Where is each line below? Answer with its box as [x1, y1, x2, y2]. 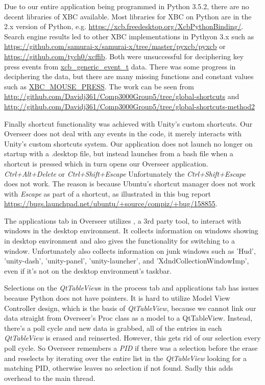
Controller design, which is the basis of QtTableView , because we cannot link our [4, 302, 256, 313]
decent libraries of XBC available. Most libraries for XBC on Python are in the [4, 11, 252, 21]
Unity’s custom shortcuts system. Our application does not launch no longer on [4, 138, 253, 149]
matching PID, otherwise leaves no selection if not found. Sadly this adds [4, 363, 233, 373]
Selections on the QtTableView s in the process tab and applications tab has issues [4, 282, 259, 293]
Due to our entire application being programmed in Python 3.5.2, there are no [4, 1, 249, 11]
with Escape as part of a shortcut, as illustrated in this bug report [4, 188, 211, 199]
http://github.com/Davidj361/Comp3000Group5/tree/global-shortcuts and [4, 91, 239, 102]
